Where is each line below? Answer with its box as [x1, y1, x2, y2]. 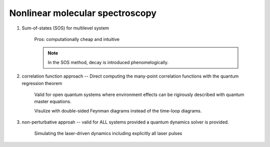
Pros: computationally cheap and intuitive [34, 36, 120, 42]
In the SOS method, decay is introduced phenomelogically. [47, 59, 168, 65]
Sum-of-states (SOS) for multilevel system [21, 25, 109, 31]
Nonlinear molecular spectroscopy [9, 7, 157, 18]
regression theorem [21, 80, 62, 86]
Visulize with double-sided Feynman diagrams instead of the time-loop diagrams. [34, 107, 202, 113]
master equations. [34, 98, 72, 104]
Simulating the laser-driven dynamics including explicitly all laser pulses [34, 130, 182, 136]
